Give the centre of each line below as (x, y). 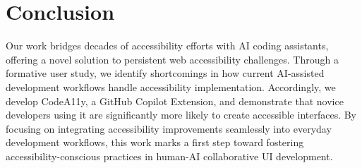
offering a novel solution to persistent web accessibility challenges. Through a (172, 59)
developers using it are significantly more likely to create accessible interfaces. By (181, 115)
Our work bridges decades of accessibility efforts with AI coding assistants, (167, 46)
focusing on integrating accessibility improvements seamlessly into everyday (169, 128)
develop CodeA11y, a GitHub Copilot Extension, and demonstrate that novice (175, 101)
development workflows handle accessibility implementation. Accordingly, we (171, 86)
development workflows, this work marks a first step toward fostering (155, 142)
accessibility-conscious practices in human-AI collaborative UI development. (169, 156)
